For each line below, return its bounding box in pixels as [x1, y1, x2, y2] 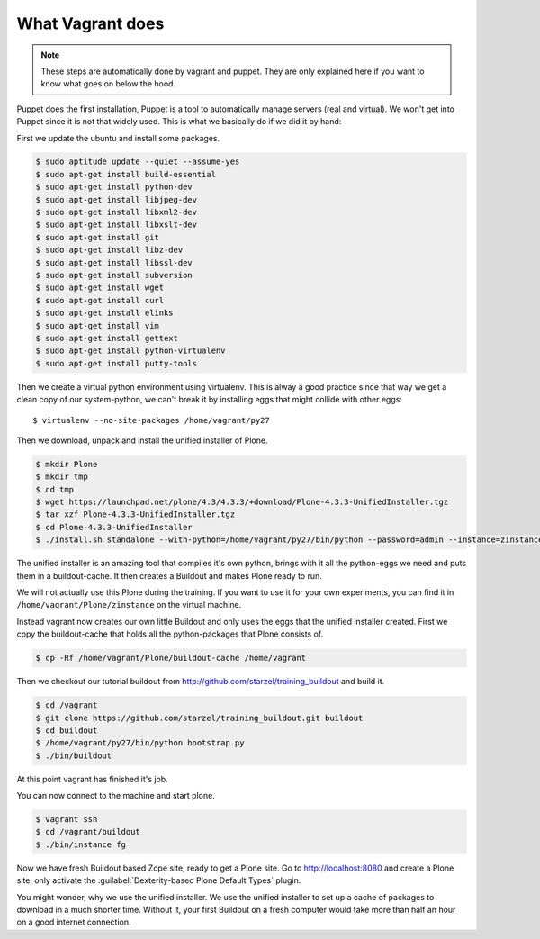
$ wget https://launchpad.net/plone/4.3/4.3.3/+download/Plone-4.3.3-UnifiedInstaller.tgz [35, 497, 449, 508]
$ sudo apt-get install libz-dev [35, 245, 184, 256]
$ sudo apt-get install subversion [35, 270, 193, 280]
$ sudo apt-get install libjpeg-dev [35, 194, 198, 204]
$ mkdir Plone [35, 459, 98, 469]
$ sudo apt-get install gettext [35, 333, 179, 343]
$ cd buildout [35, 725, 98, 736]
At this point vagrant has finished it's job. [16, 773, 168, 784]
